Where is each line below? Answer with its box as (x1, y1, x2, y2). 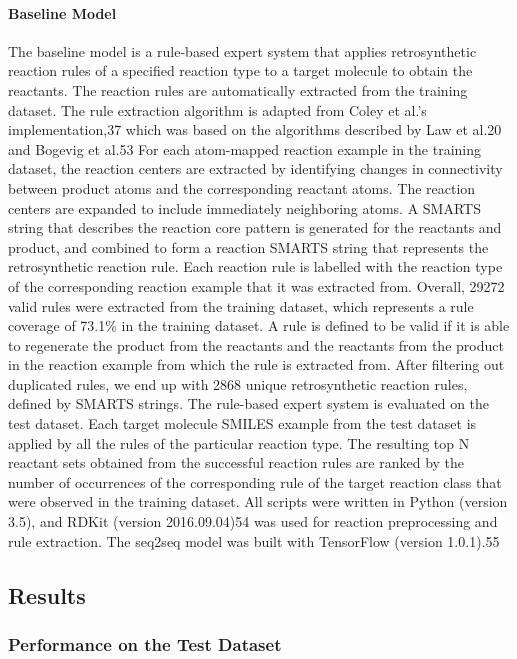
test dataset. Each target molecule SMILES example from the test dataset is (8, 413, 477, 434)
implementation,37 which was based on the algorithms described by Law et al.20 (8, 119, 502, 140)
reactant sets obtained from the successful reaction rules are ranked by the (8, 452, 465, 473)
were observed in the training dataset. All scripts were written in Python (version (8, 491, 508, 512)
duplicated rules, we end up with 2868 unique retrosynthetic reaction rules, (8, 373, 468, 394)
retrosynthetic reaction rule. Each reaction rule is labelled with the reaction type (8, 256, 503, 277)
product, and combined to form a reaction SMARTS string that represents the (8, 236, 489, 257)
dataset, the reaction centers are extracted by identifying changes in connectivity (8, 158, 503, 179)
